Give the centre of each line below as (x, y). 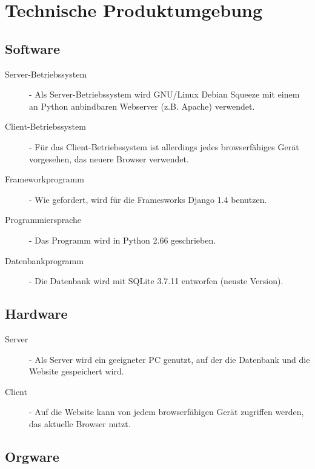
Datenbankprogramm (44, 260)
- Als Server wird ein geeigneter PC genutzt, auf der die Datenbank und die (170, 359)
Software (33, 48)
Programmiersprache (43, 220)
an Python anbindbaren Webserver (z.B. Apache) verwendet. (142, 106)
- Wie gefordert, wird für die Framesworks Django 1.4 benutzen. (148, 199)
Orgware (32, 456)
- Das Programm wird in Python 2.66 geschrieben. (123, 240)
